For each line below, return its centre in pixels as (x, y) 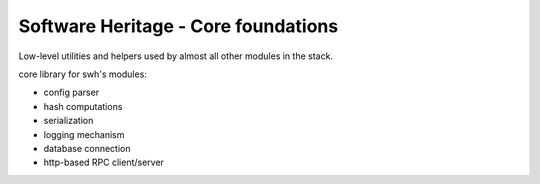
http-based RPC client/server (104, 162)
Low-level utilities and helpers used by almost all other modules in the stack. (176, 56)
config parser (71, 92)
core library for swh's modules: (82, 74)
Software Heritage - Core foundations (178, 26)
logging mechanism (84, 134)
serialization (68, 121)
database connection (87, 148)
